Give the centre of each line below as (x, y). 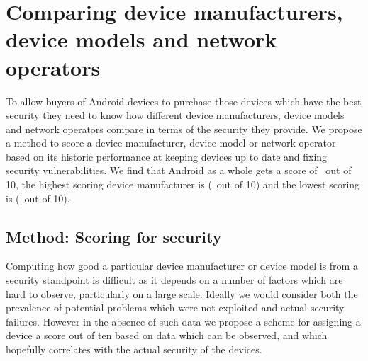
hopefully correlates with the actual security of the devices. (134, 349)
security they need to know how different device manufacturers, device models (175, 115)
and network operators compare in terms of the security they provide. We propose (184, 128)
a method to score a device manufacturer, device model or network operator (171, 143)
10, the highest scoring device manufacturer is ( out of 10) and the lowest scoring (183, 184)
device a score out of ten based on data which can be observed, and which (167, 335)
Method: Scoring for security (114, 236)
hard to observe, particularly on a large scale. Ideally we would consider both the (182, 293)
